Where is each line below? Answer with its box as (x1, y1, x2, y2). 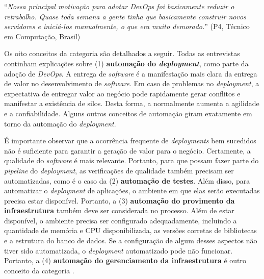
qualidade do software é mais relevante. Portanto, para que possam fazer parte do (4, 155, 259, 166)
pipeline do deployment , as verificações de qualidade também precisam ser (4, 165, 234, 175)
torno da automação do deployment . (4, 118, 116, 129)
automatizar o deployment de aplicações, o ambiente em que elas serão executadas (4, 185, 260, 196)
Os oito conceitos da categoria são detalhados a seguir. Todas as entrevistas (4, 48, 240, 59)
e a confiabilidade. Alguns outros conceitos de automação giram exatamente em (4, 108, 252, 118)
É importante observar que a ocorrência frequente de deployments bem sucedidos (4, 135, 256, 146)
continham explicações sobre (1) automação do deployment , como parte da (4, 58, 249, 68)
